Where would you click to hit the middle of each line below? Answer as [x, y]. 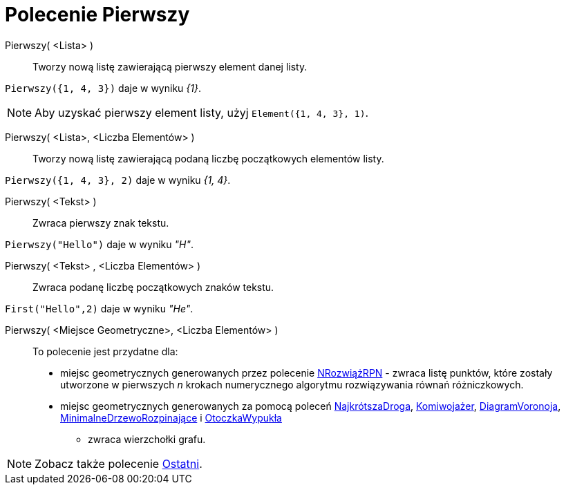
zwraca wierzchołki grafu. [147, 439]
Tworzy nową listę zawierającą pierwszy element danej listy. [170, 66]
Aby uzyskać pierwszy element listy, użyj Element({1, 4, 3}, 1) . [202, 112]
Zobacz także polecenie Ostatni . [119, 463]
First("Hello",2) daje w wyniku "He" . [99, 308]
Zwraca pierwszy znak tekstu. [101, 223]
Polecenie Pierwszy [97, 15]
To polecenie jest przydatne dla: [105, 351]
